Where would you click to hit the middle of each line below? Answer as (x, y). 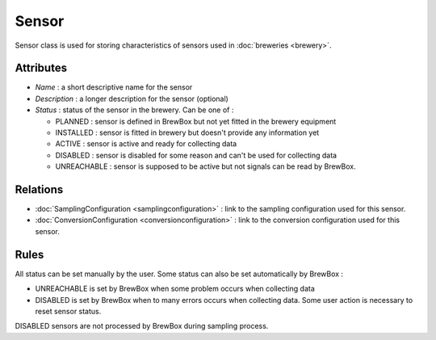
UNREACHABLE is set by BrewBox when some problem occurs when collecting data (175, 289)
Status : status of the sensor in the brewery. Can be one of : (134, 110)
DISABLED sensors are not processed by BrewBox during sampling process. (142, 326)
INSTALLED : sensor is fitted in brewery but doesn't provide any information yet (187, 132)
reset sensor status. (68, 311)
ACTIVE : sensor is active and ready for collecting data (146, 144)
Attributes (41, 68)
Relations (39, 189)
